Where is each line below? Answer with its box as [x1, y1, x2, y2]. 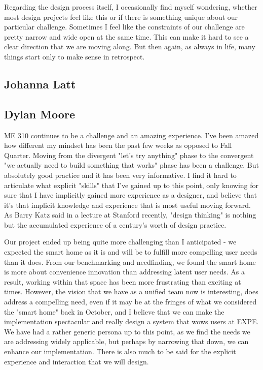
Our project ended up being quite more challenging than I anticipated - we [4, 236, 237, 247]
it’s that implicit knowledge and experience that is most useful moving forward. [4, 199, 251, 210]
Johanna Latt [4, 76, 76, 91]
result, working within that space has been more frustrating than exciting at [4, 276, 241, 287]
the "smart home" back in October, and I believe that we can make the [4, 306, 224, 317]
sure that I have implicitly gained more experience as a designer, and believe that [4, 190, 257, 200]
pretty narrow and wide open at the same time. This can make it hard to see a [4, 31, 249, 42]
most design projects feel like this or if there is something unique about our [4, 11, 238, 22]
